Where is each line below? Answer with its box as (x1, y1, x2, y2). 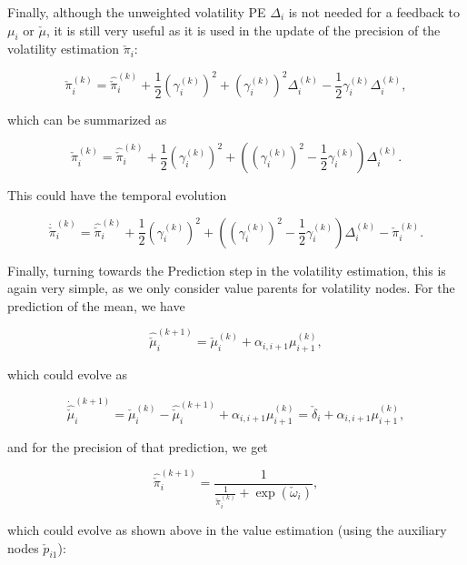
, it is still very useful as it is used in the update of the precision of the (45, 20, 441, 39)
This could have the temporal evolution (7, 186, 227, 205)
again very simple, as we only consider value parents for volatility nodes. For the (7, 278, 455, 298)
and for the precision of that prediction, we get (7, 437, 268, 456)
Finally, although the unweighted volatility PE (7, 3, 266, 21)
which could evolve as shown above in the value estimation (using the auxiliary (7, 520, 447, 539)
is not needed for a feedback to (288, 3, 461, 21)
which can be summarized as (7, 110, 167, 129)
